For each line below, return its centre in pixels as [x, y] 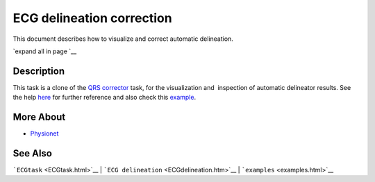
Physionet [44, 134]
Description [39, 71]
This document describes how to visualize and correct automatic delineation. [123, 39]
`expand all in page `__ [45, 51]
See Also [32, 153]
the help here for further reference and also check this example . [105, 98]
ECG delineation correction [93, 18]
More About [39, 117]
